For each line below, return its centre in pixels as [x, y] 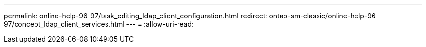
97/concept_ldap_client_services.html [64, 24]
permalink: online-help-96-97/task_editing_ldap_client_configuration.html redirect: [136, 16]
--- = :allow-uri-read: [160, 24]
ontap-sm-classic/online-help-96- [324, 16]
